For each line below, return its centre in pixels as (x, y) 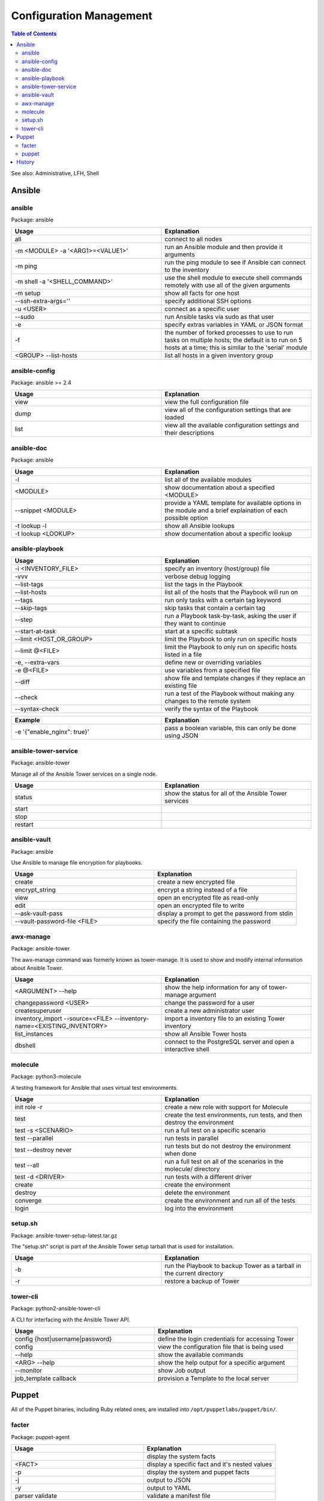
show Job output (182, 1370)
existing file (181, 686)
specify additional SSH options (208, 301)
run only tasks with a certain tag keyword (223, 600)
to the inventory (187, 270)
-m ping (26, 266)
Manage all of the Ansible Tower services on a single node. (84, 774)
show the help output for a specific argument (221, 1362)
